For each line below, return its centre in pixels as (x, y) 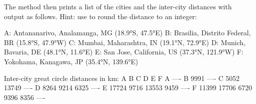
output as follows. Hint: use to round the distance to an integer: (101, 16)
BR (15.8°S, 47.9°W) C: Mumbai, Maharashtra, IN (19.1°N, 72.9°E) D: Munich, (125, 42)
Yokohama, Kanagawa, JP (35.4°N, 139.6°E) (71, 61)
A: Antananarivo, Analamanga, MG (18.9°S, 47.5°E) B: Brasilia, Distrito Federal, (128, 33)
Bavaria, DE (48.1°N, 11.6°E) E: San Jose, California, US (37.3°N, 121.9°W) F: (124, 52)
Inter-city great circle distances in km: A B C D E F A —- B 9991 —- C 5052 (122, 78)
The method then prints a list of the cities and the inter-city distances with (118, 6)
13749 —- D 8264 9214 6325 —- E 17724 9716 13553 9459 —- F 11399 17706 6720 (128, 88)
